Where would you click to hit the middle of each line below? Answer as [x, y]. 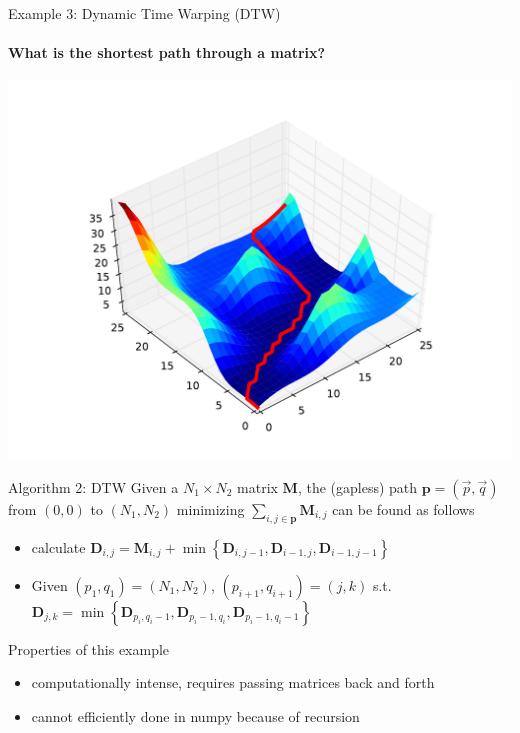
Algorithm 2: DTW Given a [93, 486]
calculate [58, 546]
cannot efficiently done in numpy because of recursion [195, 715]
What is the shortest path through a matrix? [167, 52]
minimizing [210, 508]
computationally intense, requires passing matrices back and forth [233, 682]
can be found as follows [403, 508]
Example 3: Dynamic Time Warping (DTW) [144, 13]
